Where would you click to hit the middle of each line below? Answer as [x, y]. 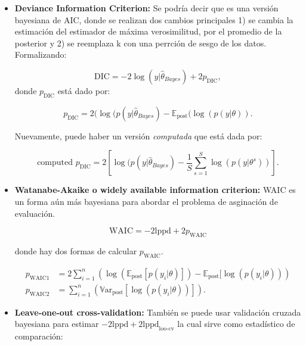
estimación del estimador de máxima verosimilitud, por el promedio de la [148, 31]
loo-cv [166, 329]
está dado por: [84, 90]
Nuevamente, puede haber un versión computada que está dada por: [138, 135]
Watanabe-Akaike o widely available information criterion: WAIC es [155, 190]
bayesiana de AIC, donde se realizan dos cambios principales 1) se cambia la [154, 19]
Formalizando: [41, 54]
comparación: [39, 336]
